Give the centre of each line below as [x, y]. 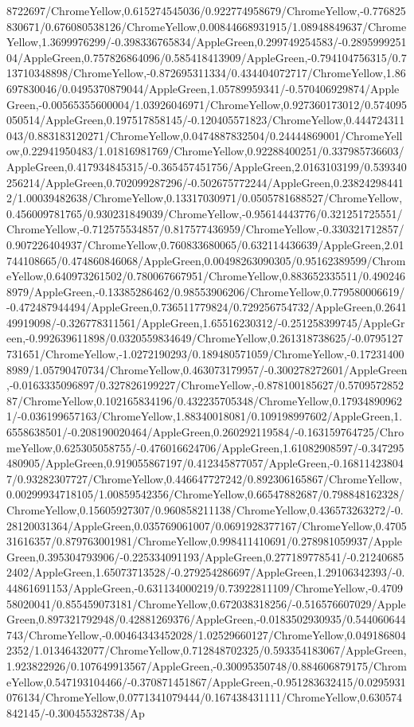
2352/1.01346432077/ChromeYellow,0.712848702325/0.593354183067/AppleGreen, [207, 650]
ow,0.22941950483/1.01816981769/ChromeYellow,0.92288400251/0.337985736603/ [205, 151]
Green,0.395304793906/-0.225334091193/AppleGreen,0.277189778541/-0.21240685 [205, 556]
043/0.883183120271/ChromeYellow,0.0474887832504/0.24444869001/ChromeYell [205, 135]
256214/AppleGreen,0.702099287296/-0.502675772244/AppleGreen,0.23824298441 [205, 182]
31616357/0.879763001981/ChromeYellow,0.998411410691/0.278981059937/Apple [205, 541]
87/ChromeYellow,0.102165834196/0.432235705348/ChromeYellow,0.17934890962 [205, 400]
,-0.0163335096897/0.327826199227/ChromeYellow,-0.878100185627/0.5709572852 [205, 385]
